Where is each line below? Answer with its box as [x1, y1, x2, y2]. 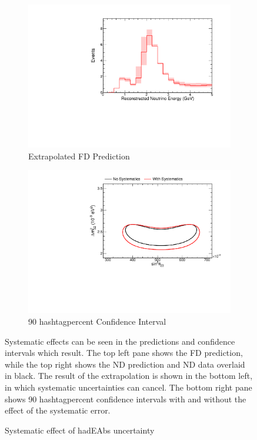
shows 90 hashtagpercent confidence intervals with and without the [5, 392, 246, 405]
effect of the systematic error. [5, 404, 111, 416]
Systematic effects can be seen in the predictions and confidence [5, 335, 235, 347]
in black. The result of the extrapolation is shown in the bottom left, [5, 369, 253, 382]
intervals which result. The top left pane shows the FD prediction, [5, 346, 243, 359]
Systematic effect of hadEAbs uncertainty [5, 424, 155, 436]
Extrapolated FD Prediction [28, 149, 130, 162]
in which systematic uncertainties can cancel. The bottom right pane [5, 381, 252, 393]
